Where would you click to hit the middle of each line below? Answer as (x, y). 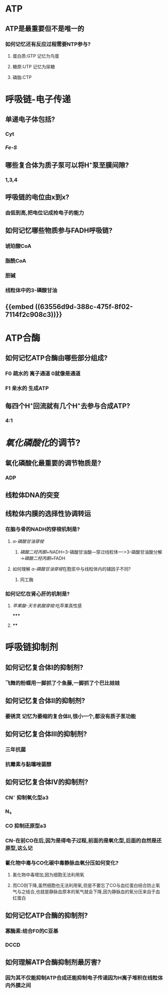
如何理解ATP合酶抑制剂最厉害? (53, 962)
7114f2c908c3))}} (34, 315)
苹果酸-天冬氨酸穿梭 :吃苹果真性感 (47, 605)
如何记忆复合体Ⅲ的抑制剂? (46, 734)
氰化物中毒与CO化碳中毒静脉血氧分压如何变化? (62, 863)
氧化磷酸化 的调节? (43, 443)
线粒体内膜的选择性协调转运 (48, 514)
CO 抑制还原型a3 (26, 826)
